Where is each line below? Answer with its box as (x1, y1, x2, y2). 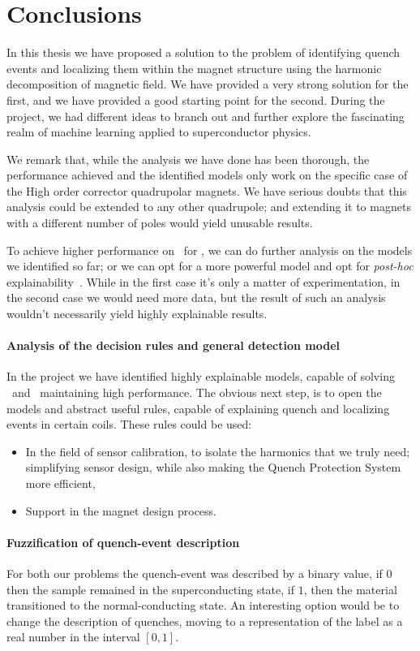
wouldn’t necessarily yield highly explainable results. (6, 305, 268, 322)
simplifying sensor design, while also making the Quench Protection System (25, 459, 401, 476)
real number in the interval (6, 628, 140, 645)
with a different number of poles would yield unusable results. (6, 214, 313, 231)
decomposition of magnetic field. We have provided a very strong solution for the (6, 75, 409, 93)
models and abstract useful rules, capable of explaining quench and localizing (6, 399, 390, 416)
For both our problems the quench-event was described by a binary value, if (6, 564, 383, 581)
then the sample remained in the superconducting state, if (6, 580, 294, 597)
